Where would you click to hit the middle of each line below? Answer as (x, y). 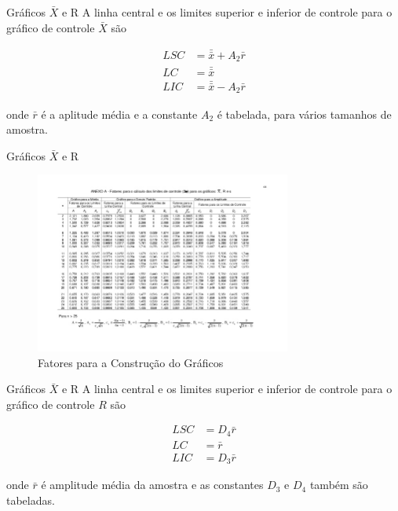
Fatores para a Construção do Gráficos (131, 362)
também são (339, 485)
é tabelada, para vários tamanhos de (304, 114)
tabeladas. (31, 500)
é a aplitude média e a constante (119, 114)
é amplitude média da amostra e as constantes (152, 485)
